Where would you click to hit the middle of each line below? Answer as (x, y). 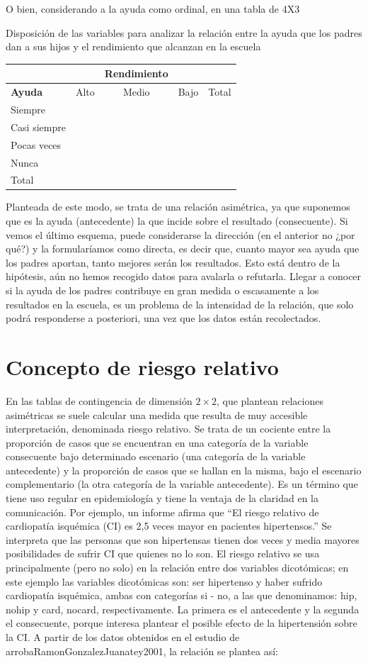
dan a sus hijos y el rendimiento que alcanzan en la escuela (133, 46)
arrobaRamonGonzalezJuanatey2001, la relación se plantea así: (142, 651)
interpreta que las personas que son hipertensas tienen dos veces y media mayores (183, 539)
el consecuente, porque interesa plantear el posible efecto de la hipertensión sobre (182, 623)
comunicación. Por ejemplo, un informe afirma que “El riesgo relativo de (162, 512)
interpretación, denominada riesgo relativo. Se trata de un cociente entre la (168, 429)
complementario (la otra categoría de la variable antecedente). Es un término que (182, 484)
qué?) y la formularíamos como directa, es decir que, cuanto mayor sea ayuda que (183, 249)
